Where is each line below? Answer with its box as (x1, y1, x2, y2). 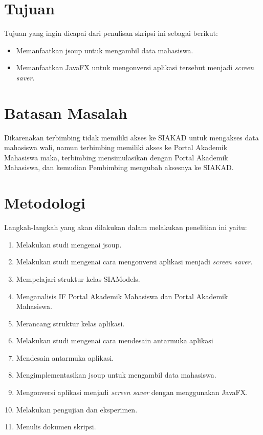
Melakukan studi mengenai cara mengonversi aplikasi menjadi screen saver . (16, 256, 253, 267)
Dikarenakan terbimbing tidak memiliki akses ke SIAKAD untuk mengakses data (4, 132, 259, 142)
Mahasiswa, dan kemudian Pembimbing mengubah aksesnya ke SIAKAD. (4, 162, 234, 173)
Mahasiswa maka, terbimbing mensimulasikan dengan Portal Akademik (4, 152, 228, 162)
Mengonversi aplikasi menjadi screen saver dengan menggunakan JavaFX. (16, 387, 248, 398)
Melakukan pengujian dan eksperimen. (16, 404, 138, 415)
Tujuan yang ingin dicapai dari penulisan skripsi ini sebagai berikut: (4, 28, 218, 38)
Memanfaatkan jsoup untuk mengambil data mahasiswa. (16, 45, 193, 55)
